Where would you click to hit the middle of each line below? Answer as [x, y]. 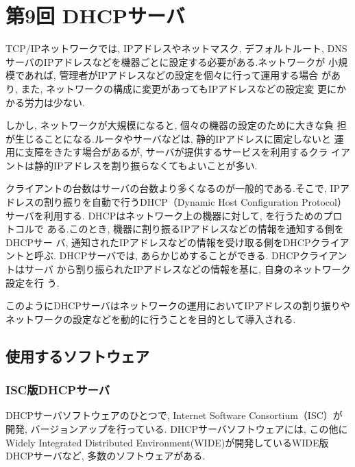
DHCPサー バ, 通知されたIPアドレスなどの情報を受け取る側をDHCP [158, 242]
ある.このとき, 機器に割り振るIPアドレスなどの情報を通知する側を [195, 229]
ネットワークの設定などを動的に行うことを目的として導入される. [151, 319]
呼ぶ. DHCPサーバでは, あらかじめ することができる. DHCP [167, 255]
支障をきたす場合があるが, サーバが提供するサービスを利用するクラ [176, 152]
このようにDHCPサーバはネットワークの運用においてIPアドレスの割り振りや [178, 306]
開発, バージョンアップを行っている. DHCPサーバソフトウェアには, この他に [177, 429]
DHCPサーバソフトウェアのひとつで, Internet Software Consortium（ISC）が [174, 415]
